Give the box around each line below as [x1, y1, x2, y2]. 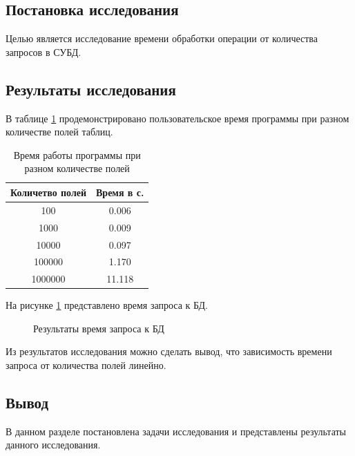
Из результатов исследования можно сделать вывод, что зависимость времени [6, 344, 332, 359]
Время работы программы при [13, 147, 141, 162]
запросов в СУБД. [6, 44, 81, 59]
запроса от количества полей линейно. [6, 358, 166, 372]
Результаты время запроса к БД [33, 321, 164, 335]
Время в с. [96, 184, 144, 199]
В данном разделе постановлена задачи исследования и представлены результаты [6, 424, 347, 438]
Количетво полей [10, 184, 87, 199]
